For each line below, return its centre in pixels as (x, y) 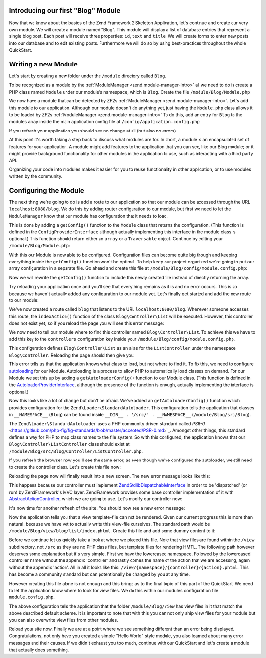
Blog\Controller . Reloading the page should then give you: (72, 355)
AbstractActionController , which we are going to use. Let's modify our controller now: (96, 499)
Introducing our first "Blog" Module (65, 11)
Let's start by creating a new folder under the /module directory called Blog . (87, 76)
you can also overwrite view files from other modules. (64, 620)
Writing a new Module (44, 64)
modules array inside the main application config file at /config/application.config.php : (105, 122)
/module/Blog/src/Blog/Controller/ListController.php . (76, 451)
